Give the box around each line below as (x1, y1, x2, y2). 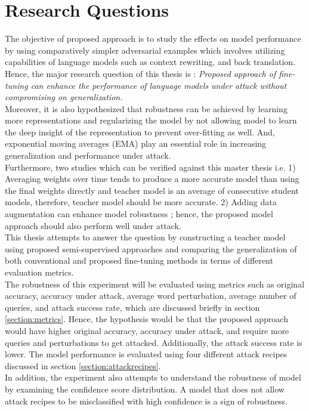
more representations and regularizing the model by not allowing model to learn (5, 114, 297, 126)
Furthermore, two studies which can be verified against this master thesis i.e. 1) (5, 160, 296, 173)
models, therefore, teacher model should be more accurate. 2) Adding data (5, 196, 277, 208)
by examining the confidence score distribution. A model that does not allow (5, 382, 285, 395)
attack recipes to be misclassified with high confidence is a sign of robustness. (5, 394, 288, 407)
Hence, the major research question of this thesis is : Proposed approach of (5, 67, 276, 79)
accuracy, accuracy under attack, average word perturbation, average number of (5, 289, 296, 302)
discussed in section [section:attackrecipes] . (5, 359, 161, 372)
